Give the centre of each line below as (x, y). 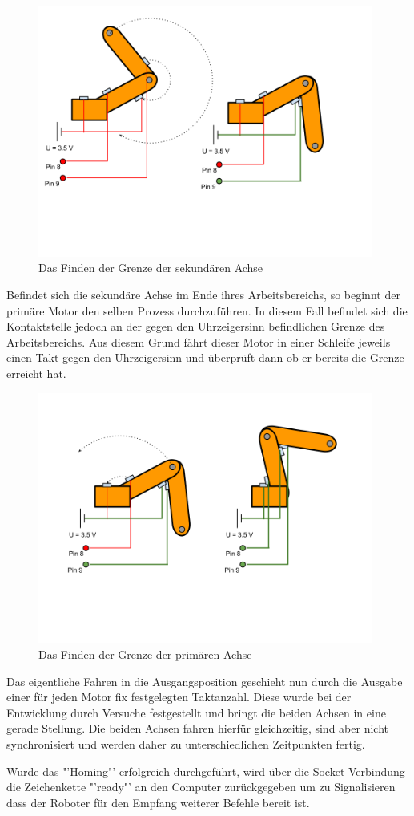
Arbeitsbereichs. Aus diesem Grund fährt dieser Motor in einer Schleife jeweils (199, 341)
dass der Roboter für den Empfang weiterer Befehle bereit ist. (158, 802)
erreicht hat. (36, 373)
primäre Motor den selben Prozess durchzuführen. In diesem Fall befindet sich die (207, 310)
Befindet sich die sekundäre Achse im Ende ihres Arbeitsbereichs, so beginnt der (203, 294)
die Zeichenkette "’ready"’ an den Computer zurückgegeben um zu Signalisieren (201, 787)
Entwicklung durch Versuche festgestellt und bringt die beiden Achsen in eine (196, 712)
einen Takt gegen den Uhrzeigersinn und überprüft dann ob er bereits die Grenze (205, 357)
